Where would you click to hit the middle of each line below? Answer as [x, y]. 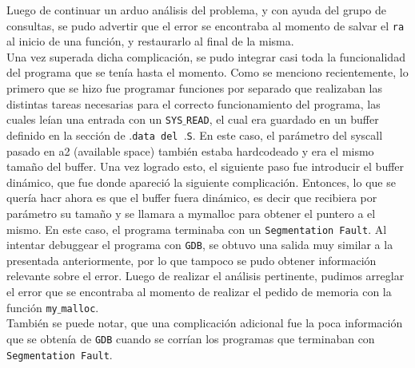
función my [32, 307]
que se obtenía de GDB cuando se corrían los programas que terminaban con [191, 338]
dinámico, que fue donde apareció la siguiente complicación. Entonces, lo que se [201, 182]
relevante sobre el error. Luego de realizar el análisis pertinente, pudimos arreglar [206, 276]
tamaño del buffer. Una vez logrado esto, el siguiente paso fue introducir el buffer [206, 166]
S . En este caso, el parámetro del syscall [285, 135]
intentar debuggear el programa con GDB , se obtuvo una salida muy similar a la [200, 245]
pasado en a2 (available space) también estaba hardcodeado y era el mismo [190, 150]
